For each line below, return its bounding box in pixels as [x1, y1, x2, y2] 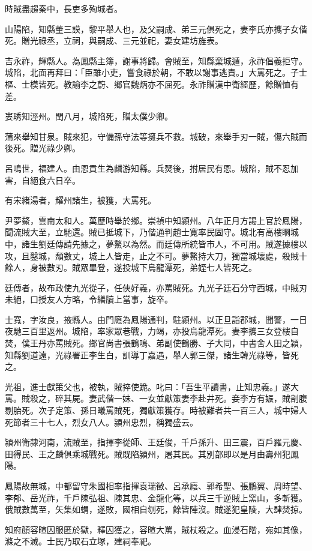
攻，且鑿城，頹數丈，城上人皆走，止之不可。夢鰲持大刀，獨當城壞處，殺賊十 [5, 249, 307, 262]
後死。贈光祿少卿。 [5, 142, 80, 154]
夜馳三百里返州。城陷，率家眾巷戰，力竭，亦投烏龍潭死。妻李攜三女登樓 [5, 325, 290, 337]
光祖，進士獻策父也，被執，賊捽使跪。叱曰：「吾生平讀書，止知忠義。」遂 [5, 380, 290, 393]
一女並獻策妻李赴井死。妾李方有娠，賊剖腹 [139, 392, 307, 405]
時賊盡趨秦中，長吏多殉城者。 [5, 2, 122, 14]
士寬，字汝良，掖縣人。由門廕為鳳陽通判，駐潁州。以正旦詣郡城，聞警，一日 [5, 313, 307, 325]
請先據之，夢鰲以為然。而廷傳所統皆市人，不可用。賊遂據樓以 [63, 237, 307, 250]
